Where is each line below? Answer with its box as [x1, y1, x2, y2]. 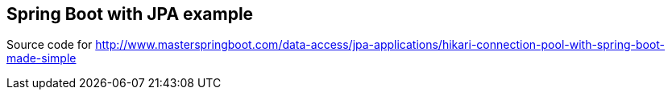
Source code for [6, 38, 93, 52]
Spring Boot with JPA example [6, 4, 254, 24]
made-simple [6, 51, 77, 66]
